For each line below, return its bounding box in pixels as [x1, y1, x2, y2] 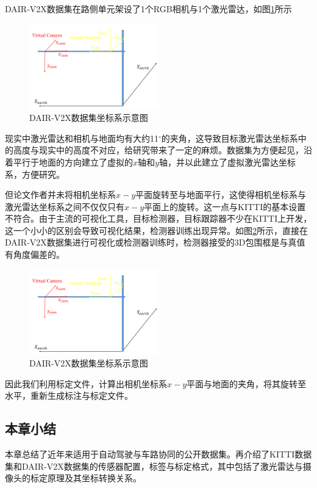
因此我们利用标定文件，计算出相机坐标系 [5, 377, 167, 390]
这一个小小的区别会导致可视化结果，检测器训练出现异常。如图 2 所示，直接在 [5, 224, 308, 236]
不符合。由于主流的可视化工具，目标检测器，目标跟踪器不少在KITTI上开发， [5, 212, 312, 225]
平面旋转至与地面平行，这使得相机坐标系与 [135, 188, 307, 201]
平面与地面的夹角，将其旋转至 [187, 377, 307, 390]
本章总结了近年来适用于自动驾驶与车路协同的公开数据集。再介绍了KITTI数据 [5, 448, 312, 461]
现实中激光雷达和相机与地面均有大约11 [5, 131, 158, 144]
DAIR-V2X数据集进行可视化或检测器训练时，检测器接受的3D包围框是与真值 [5, 236, 305, 249]
